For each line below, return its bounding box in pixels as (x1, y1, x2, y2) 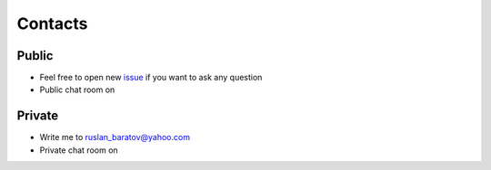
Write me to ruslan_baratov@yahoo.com (39, 132, 191, 143)
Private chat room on (39, 145, 118, 156)
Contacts (16, 14, 88, 33)
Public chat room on (39, 84, 115, 95)
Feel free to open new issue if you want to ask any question (39, 72, 263, 83)
